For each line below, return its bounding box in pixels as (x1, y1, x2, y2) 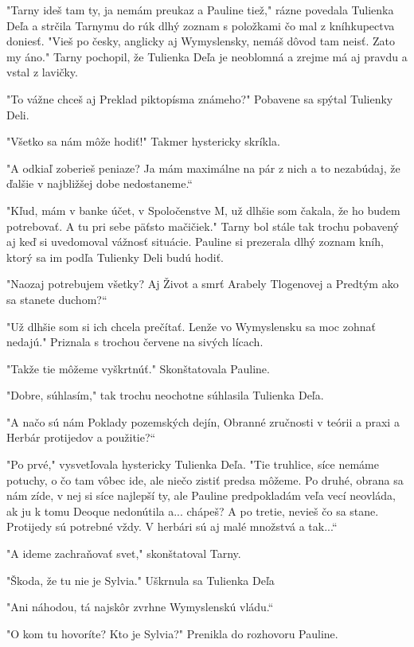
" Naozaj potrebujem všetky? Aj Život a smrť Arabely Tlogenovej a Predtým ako (6, 275, 399, 292)
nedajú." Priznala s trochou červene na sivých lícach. (6, 333, 264, 350)
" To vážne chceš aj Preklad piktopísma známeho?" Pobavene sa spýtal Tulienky (6, 90, 393, 107)
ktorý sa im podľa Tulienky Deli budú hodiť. (6, 248, 224, 265)
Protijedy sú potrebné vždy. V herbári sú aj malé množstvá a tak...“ (6, 518, 338, 535)
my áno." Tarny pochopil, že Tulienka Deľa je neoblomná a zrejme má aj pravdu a (6, 48, 408, 64)
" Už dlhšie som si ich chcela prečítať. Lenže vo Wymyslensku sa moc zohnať (6, 318, 376, 334)
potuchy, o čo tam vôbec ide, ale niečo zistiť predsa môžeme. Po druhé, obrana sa (6, 471, 404, 488)
